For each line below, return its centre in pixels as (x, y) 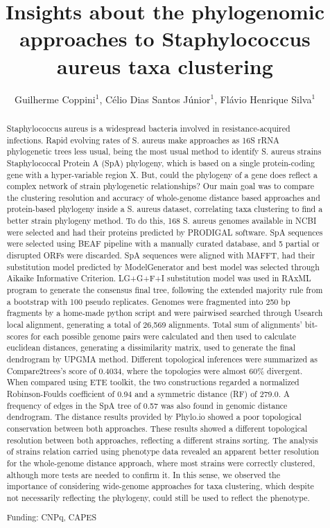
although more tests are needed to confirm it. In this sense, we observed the (143, 474)
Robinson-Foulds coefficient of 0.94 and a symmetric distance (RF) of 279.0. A (148, 393)
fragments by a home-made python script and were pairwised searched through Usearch (165, 313)
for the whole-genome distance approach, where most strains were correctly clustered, (161, 463)
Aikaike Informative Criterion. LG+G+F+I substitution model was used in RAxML (159, 278)
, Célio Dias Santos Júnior (155, 99)
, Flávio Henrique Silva (263, 99)
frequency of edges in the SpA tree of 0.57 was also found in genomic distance (147, 405)
